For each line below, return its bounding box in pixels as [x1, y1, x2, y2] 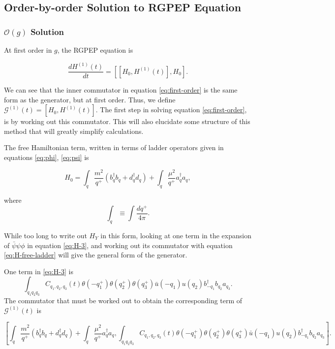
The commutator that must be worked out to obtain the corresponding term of [4, 295, 243, 306]
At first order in [4, 45, 52, 55]
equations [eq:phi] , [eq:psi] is [4, 152, 89, 162]
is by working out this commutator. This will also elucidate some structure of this [4, 116, 250, 127]
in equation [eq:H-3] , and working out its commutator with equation [27, 240, 233, 250]
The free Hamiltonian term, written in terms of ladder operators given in [4, 142, 224, 153]
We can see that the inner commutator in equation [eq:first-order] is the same [4, 85, 238, 95]
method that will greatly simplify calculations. [4, 126, 144, 136]
